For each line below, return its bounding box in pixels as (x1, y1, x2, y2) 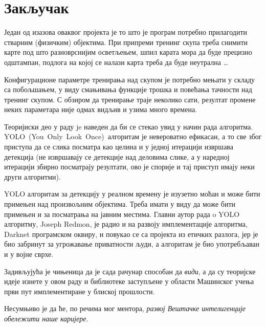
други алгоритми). (4, 171, 61, 182)
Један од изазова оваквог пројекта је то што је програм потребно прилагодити (4, 27, 248, 37)
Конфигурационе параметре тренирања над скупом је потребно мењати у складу (4, 74, 255, 84)
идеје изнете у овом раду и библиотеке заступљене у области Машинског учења (4, 276, 254, 287)
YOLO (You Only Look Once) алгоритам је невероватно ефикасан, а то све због (4, 131, 262, 142)
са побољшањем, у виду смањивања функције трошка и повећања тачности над (4, 84, 252, 95)
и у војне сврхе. (4, 249, 54, 259)
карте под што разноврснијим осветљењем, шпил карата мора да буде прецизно (4, 47, 252, 57)
